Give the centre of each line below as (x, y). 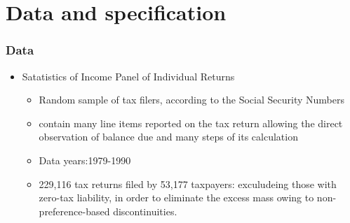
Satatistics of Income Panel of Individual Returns (128, 76)
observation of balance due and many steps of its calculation (168, 137)
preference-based (74, 211)
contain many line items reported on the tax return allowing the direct (191, 123)
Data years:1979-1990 (85, 160)
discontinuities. (145, 211)
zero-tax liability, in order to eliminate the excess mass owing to (176, 197)
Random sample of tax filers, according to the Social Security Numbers (191, 100)
